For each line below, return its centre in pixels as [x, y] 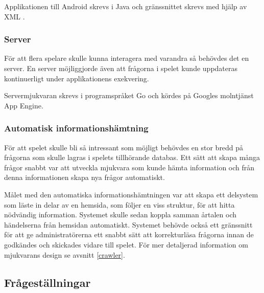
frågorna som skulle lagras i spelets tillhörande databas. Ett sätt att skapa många [132, 157]
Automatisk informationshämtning [76, 128]
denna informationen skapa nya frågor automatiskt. [85, 177]
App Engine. [24, 105]
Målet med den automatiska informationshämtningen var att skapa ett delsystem [131, 194]
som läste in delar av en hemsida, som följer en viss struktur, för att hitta [119, 204]
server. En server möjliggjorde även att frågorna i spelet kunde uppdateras [121, 68]
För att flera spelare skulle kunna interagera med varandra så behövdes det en [127, 58]
